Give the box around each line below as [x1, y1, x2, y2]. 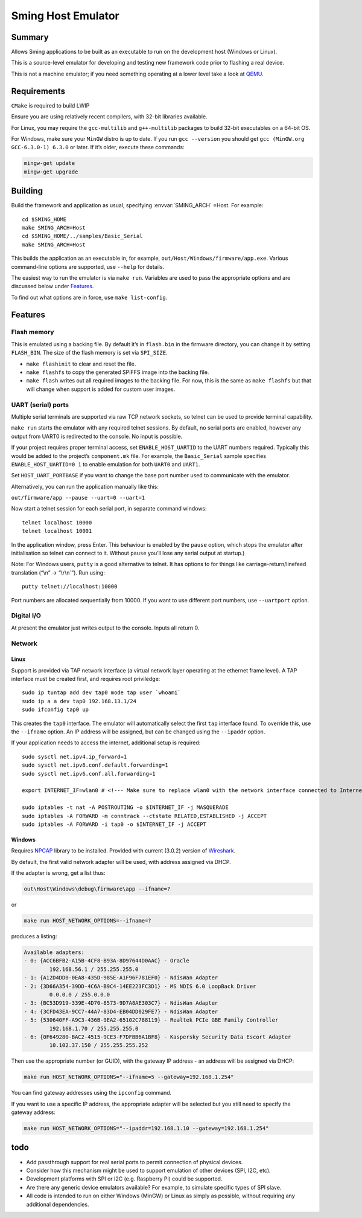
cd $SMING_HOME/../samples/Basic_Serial [22, 233, 143, 240]
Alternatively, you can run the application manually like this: [11, 483, 159, 490]
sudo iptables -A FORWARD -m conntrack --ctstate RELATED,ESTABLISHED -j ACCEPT [22, 813, 267, 819]
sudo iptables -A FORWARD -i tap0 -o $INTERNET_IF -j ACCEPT [22, 820, 206, 828]
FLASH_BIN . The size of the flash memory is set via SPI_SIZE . [11, 349, 168, 356]
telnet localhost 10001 [22, 527, 92, 535]
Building [11, 186, 43, 196]
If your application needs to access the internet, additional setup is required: [11, 739, 201, 746]
